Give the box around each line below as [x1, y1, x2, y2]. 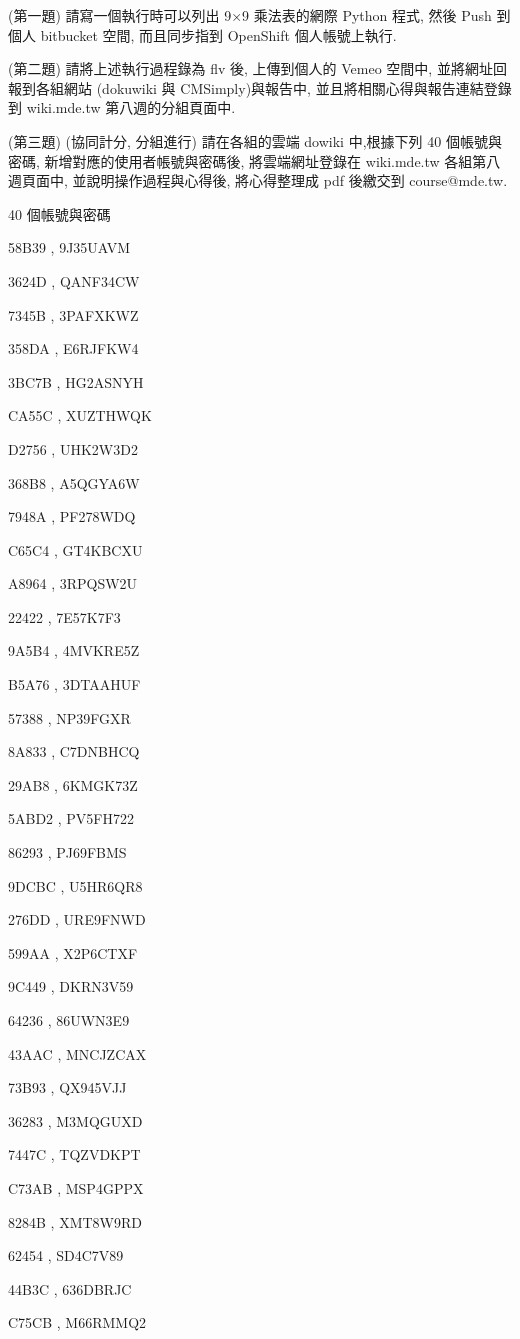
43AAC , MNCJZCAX [8, 1043, 147, 1064]
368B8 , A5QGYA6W [8, 472, 140, 493]
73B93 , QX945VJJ [8, 1077, 127, 1098]
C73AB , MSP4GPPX [8, 1177, 144, 1198]
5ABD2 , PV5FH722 [8, 808, 134, 829]
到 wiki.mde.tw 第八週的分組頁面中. [8, 97, 236, 118]
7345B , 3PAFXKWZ [8, 304, 139, 325]
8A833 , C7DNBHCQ [8, 741, 140, 762]
